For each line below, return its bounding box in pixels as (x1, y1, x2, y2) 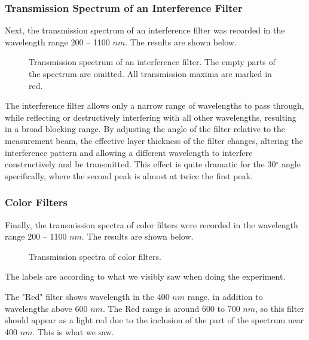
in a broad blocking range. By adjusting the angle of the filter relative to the (5, 122, 286, 135)
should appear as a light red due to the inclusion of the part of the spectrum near (5, 314, 304, 326)
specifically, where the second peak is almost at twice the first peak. (5, 169, 253, 182)
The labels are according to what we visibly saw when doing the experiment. (5, 270, 286, 283)
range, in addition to (187, 290, 263, 302)
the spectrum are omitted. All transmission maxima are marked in (29, 68, 272, 79)
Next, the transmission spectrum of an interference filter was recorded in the (5, 24, 285, 36)
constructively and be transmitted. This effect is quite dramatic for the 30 (5, 158, 276, 170)
